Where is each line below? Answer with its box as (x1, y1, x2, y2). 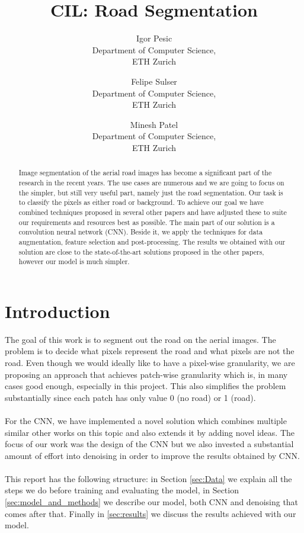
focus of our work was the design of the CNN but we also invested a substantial (5, 438, 294, 450)
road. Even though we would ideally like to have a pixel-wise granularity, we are (5, 356, 295, 368)
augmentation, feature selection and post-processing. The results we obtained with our (18, 236, 286, 246)
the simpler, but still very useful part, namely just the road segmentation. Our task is (18, 187, 283, 197)
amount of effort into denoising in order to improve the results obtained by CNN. (5, 449, 300, 461)
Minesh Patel (130, 118, 178, 130)
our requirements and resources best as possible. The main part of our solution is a (18, 217, 275, 227)
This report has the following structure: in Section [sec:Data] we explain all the (5, 472, 292, 484)
